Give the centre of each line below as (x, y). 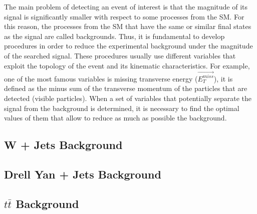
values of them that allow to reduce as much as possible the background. (115, 118)
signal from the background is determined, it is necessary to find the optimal (122, 108)
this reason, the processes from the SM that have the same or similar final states (128, 26)
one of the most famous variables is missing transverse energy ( (101, 78)
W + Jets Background (63, 145)
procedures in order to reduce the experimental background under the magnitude (128, 46)
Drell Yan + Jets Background (83, 174)
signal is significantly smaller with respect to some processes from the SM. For (124, 16)
